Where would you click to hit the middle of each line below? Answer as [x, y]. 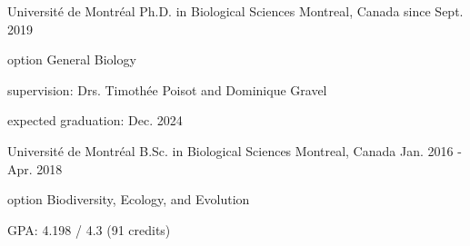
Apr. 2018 [35, 168]
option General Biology [72, 59]
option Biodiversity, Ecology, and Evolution [129, 199]
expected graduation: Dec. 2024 [95, 120]
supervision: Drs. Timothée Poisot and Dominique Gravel [167, 89]
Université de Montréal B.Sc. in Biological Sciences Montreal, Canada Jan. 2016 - [235, 150]
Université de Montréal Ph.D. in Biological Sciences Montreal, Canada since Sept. [235, 11]
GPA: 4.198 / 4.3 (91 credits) [89, 229]
